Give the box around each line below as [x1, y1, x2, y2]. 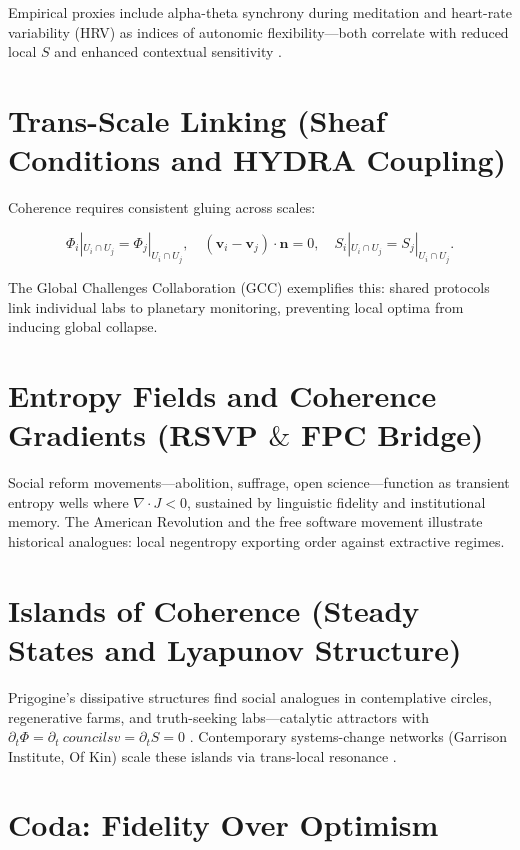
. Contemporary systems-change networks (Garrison [189, 726, 507, 747]
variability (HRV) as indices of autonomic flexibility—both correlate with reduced [8, 21, 509, 42]
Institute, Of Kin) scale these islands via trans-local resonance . [8, 745, 397, 766]
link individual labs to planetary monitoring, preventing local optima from [8, 296, 464, 317]
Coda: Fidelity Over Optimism [8, 804, 439, 845]
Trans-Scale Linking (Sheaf [8, 99, 386, 140]
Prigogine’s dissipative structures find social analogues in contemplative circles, [8, 686, 492, 707]
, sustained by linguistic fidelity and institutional [187, 491, 486, 512]
